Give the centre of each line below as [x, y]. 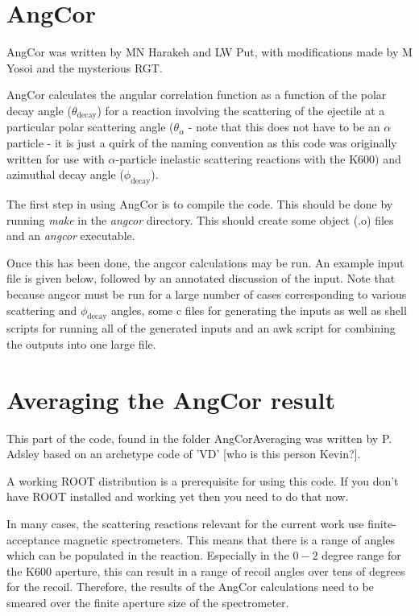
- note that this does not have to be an [284, 127]
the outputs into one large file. [81, 343]
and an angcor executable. [71, 236]
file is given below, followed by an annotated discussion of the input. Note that [201, 278]
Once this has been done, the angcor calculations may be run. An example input [205, 262]
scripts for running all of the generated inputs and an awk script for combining [201, 328]
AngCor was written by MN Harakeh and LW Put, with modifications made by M [209, 52]
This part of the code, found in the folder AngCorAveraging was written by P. [199, 438]
